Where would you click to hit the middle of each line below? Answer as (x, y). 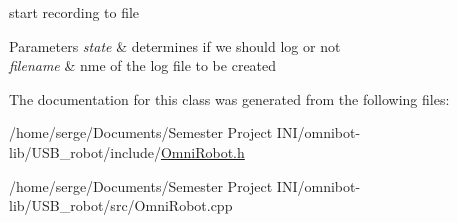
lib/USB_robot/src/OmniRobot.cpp (121, 205)
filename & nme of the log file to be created (143, 65)
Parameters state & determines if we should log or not (175, 45)
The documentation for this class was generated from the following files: (229, 98)
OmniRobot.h (202, 151)
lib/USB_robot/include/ (85, 151)
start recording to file (74, 12)
